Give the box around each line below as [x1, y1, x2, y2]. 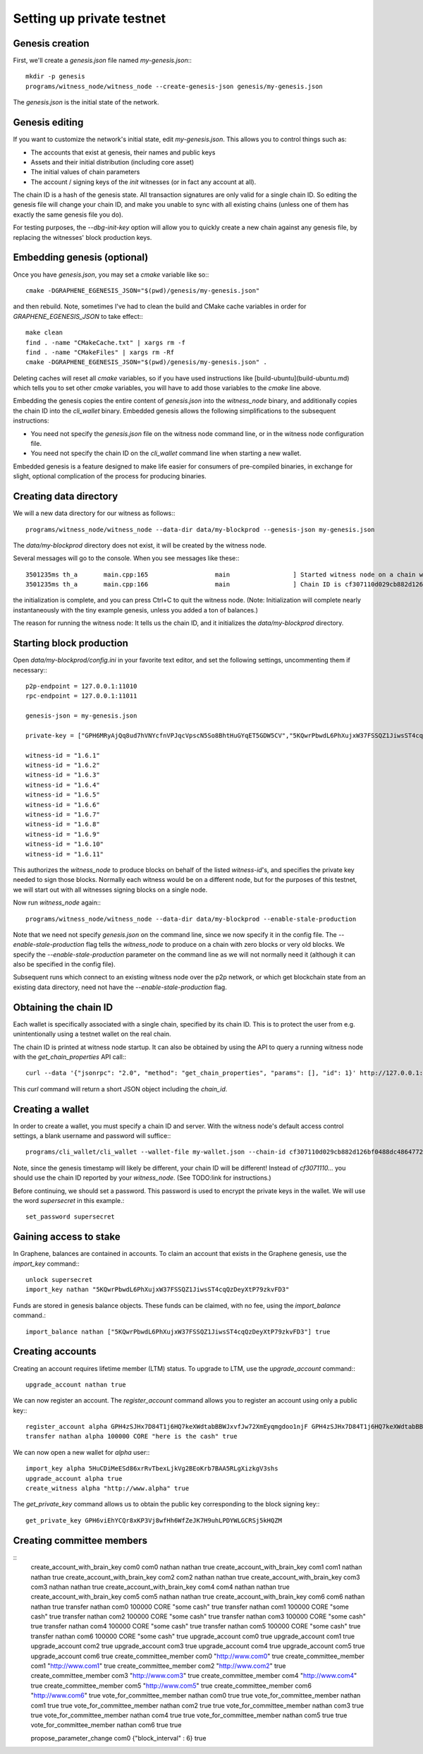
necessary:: [13, 665, 47, 674]
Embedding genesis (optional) [13, 251, 149, 264]
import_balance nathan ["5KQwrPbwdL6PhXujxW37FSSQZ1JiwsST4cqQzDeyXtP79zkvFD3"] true [25, 1327, 331, 1336]
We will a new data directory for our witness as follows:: [13, 509, 176, 518]
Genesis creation [13, 37, 90, 49]
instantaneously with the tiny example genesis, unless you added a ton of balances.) [13, 605, 259, 614]
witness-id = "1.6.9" [25, 830, 100, 838]
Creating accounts [13, 1345, 97, 1357]
